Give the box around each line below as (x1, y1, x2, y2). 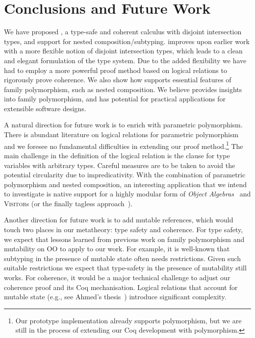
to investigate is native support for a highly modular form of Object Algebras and (4, 189, 251, 199)
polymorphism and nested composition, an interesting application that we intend (4, 179, 247, 189)
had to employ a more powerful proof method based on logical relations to (4, 65, 227, 75)
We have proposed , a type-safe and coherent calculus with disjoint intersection (4, 26, 242, 37)
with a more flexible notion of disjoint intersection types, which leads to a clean (4, 46, 243, 56)
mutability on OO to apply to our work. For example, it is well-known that (4, 243, 230, 254)
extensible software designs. (4, 103, 86, 113)
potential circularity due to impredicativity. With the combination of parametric (4, 169, 246, 180)
